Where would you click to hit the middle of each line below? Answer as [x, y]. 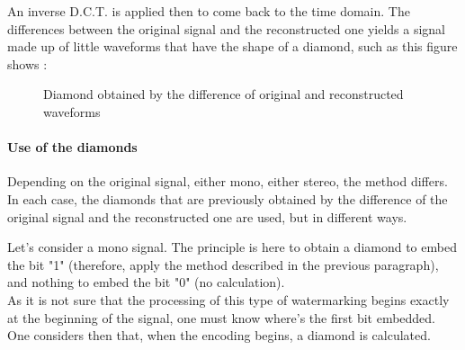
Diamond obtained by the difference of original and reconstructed [224, 94]
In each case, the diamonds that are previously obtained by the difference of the [228, 198]
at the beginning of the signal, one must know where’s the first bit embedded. [221, 317]
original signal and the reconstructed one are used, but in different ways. [207, 216]
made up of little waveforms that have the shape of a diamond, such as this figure [232, 46]
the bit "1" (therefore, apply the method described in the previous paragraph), [223, 264]
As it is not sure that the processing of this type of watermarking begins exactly [228, 299]
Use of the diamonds [72, 147]
